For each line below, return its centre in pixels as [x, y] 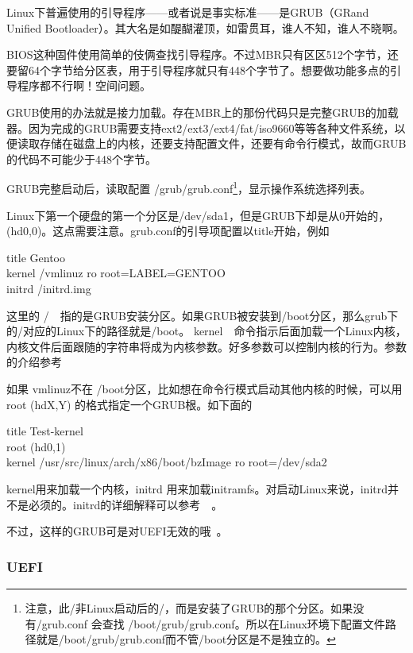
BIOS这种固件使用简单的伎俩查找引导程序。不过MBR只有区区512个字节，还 [203, 54]
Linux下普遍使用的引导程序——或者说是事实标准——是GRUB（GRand [188, 12]
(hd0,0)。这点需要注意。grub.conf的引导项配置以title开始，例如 [168, 231]
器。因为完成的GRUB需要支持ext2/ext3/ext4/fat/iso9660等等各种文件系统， [201, 128]
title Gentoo [36, 257]
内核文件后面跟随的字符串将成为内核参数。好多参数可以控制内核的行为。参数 [206, 346]
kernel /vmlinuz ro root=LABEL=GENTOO [116, 273]
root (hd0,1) [36, 446]
